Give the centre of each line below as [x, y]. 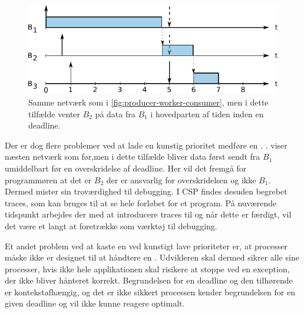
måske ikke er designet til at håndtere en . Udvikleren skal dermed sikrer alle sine [152, 257]
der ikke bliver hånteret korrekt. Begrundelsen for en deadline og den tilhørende [149, 280]
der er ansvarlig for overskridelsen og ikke [181, 179]
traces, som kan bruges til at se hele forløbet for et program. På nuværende [141, 202]
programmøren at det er [48, 179]
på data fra [115, 113]
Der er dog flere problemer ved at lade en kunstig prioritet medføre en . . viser [146, 145]
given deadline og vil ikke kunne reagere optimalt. [95, 303]
